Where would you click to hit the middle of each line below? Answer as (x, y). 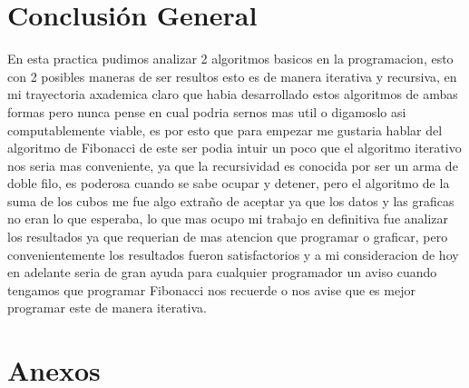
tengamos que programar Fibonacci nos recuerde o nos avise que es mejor (211, 289)
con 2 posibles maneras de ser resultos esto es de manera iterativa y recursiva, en (232, 76)
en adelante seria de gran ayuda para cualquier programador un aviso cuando (222, 272)
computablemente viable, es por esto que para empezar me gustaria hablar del (225, 129)
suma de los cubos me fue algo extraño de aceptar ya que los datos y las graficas (231, 200)
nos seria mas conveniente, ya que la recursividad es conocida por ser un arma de (233, 165)
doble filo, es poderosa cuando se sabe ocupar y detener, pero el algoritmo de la (229, 183)
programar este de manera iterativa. (107, 308)
